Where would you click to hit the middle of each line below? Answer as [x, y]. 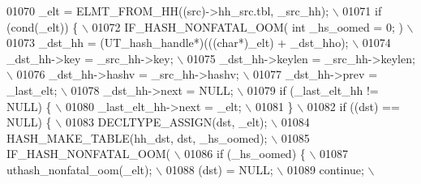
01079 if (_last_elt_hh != [313, 90]
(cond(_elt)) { [43, 26]
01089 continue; [325, 169]
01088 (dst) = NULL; [219, 169]
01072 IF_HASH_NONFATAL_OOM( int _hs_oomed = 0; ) [247, 26]
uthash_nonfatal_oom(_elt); [79, 169]
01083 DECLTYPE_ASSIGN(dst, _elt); [166, 122]
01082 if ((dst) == [353, 106]
